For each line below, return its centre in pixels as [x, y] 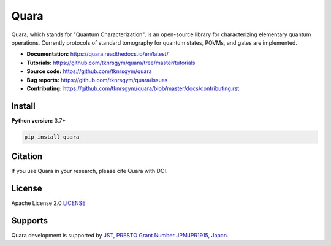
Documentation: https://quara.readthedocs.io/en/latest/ [97, 54]
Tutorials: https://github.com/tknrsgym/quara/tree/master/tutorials [111, 63]
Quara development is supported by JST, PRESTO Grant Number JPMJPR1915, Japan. [120, 236]
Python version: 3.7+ [39, 120]
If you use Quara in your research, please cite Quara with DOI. [89, 171]
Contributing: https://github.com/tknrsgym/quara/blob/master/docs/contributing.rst [133, 88]
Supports [30, 221]
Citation [27, 156]
